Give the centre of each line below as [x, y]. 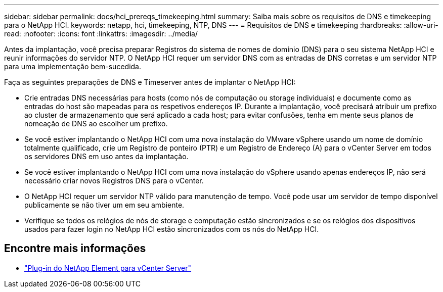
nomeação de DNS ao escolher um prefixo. [96, 124]
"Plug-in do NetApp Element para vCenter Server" [108, 268]
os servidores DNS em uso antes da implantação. [106, 156]
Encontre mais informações [75, 249]
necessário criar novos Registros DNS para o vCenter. [114, 181]
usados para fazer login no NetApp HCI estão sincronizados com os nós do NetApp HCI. [172, 229]
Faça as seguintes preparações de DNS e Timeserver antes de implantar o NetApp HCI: [150, 82]
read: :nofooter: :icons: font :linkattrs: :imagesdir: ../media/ [101, 34]
